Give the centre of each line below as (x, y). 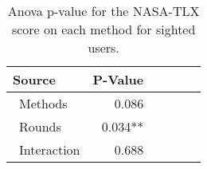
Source (34, 79)
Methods (43, 103)
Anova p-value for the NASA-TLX (103, 11)
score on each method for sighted (103, 29)
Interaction (50, 149)
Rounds (40, 126)
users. (103, 47)
